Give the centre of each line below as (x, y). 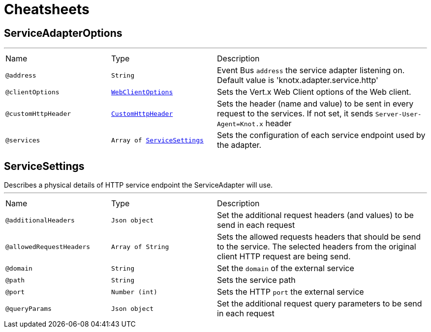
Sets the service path (256, 280)
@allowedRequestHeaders (48, 247)
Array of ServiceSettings (157, 140)
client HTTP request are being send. (284, 257)
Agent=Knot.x (240, 124)
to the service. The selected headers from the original (317, 247)
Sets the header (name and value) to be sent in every (315, 104)
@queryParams (29, 308)
